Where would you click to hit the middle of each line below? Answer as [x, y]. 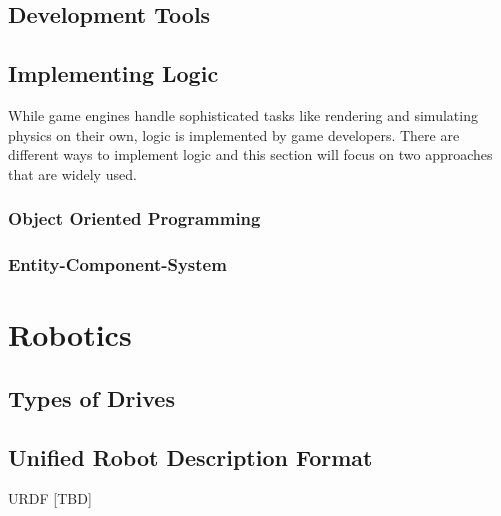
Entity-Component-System [117, 264]
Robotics [70, 334]
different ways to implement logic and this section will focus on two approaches [250, 154]
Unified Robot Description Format [190, 456]
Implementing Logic [113, 73]
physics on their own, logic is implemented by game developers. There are [234, 134]
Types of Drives [91, 397]
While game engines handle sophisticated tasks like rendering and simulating [243, 114]
